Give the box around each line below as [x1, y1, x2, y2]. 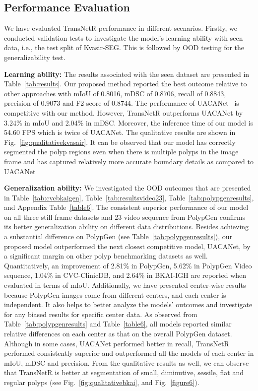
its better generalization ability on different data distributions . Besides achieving [4, 221, 249, 232]
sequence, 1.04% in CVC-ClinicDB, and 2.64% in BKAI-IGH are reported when [4, 270, 247, 280]
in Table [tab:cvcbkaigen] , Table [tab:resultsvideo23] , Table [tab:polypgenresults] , [4, 192, 254, 202]
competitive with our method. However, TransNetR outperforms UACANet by [4, 107, 243, 118]
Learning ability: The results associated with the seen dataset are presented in [4, 68, 250, 79]
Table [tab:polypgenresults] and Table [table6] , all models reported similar [4, 319, 232, 329]
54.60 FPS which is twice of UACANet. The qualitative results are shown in [4, 127, 236, 137]
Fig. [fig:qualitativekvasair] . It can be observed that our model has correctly [4, 136, 236, 147]
